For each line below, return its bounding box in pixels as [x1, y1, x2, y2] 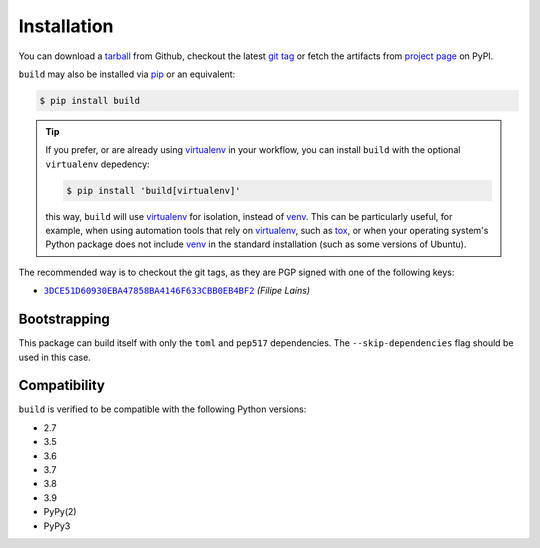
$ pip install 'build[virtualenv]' [66, 185, 241, 196]
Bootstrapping [18, 311, 110, 328]
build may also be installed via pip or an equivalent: [18, 68, 236, 80]
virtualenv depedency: [45, 158, 150, 170]
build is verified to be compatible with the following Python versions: [18, 403, 307, 415]
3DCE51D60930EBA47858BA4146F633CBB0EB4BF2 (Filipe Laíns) [43, 285, 310, 297]
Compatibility [18, 377, 105, 394]
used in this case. [18, 351, 92, 363]
